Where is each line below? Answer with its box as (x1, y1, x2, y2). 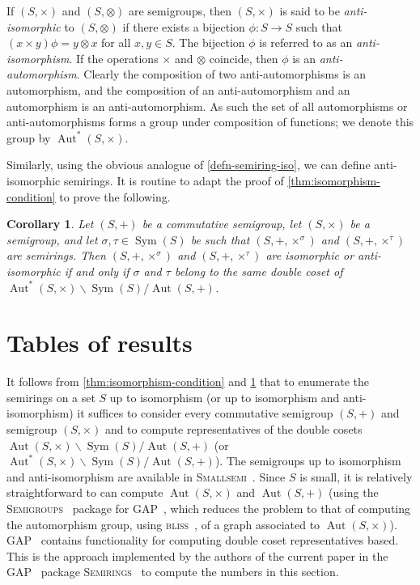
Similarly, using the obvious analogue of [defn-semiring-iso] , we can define (6, 156, 371, 173)
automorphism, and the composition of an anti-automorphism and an (6, 81, 350, 98)
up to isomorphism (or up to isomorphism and (109, 388, 340, 405)
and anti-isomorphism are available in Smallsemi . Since (6, 468, 286, 485)
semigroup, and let (6, 231, 98, 248)
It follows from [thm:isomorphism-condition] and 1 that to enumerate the (6, 373, 370, 390)
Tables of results (6, 326, 193, 359)
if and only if (64, 262, 129, 279)
